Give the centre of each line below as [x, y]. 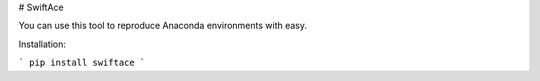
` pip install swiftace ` [82, 63]
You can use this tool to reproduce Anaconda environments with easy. [163, 26]
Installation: [42, 44]
